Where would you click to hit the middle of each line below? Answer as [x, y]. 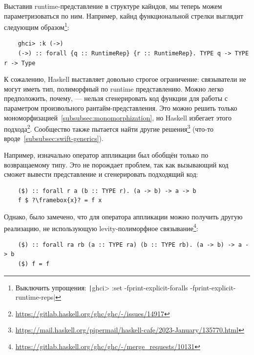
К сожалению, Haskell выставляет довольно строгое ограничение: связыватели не [125, 79]
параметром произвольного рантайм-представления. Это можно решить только [121, 108]
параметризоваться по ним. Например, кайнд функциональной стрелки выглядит [124, 15]
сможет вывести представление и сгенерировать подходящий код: [101, 174]
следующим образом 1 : [37, 26]
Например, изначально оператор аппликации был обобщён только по [106, 155]
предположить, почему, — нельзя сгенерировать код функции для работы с [116, 98]
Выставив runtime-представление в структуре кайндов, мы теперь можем [113, 6]
